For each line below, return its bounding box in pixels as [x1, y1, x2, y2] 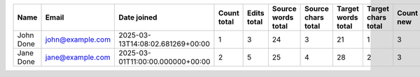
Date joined [118, 12, 157, 22]
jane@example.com [45, 53, 111, 62]
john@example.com [45, 35, 111, 44]
